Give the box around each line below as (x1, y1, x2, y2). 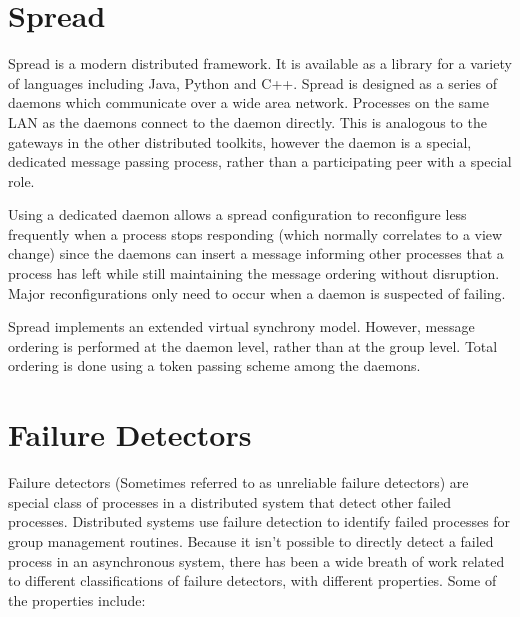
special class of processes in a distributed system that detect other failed (8, 491, 451, 512)
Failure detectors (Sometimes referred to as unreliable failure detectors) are (8, 472, 469, 493)
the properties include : (8, 589, 146, 610)
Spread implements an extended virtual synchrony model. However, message (8, 316, 475, 337)
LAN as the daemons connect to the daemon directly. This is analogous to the (8, 111, 487, 132)
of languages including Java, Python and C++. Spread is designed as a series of (8, 72, 498, 93)
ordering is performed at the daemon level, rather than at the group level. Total (8, 335, 498, 356)
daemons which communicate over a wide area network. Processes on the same (8, 92, 489, 113)
